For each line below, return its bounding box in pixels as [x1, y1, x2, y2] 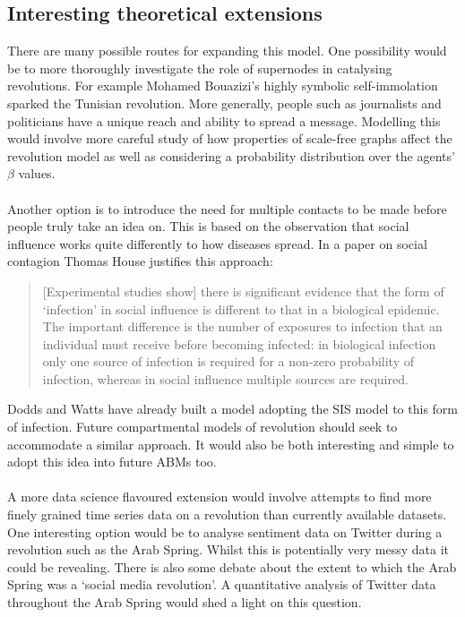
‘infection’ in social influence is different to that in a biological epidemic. [42, 299, 440, 318]
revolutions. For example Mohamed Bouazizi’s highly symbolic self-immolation [7, 76, 438, 95]
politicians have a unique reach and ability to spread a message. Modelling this [7, 111, 441, 130]
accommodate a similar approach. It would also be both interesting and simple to [7, 434, 454, 453]
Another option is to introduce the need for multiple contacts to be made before [7, 199, 447, 218]
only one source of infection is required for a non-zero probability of [42, 352, 414, 371]
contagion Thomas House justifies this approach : [7, 252, 273, 270]
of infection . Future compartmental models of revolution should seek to [7, 417, 398, 436]
